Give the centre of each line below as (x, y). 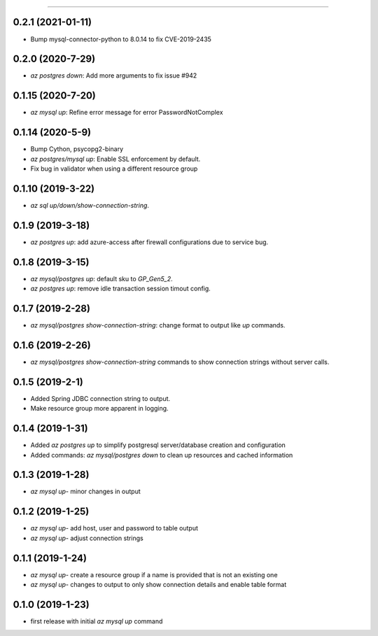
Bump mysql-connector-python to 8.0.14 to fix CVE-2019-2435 (121, 39)
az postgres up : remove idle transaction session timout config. (121, 289)
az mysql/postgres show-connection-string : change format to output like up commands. (158, 325)
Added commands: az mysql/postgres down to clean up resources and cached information (162, 455)
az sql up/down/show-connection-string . (90, 205)
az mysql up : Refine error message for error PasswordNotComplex (127, 113)
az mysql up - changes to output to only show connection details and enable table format (159, 585)
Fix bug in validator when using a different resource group (114, 169)
